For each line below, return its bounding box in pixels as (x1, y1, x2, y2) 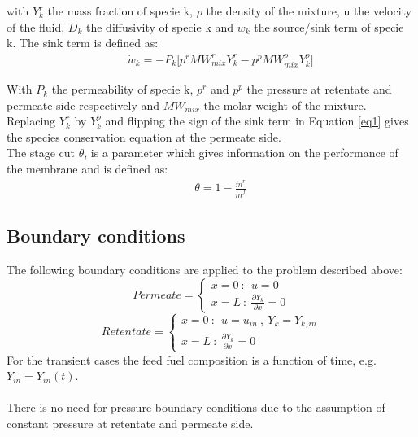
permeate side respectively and (7, 96, 160, 113)
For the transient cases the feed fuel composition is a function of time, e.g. (7, 351, 377, 368)
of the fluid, (7, 18, 65, 35)
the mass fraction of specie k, (47, 2, 193, 19)
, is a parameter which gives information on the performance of (84, 144, 398, 161)
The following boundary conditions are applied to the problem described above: (7, 260, 403, 277)
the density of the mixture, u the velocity (206, 2, 412, 19)
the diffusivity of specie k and (86, 18, 233, 35)
